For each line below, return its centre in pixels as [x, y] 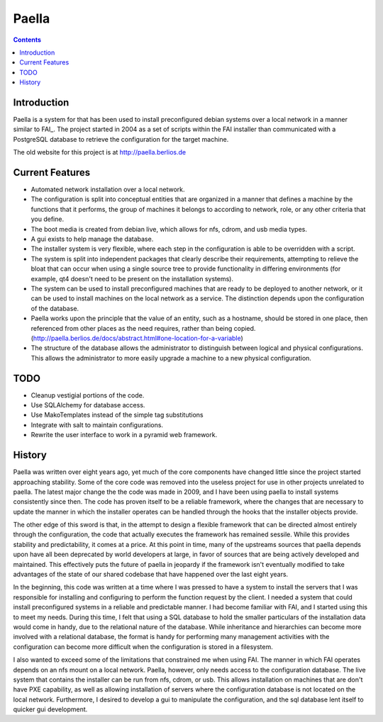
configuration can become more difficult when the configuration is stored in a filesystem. [143, 647]
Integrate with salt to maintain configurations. [97, 424]
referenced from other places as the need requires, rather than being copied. [143, 328]
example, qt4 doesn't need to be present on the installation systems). [132, 278]
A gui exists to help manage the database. [92, 239]
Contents [27, 40]
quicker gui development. [50, 709]
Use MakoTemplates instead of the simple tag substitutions [117, 415]
